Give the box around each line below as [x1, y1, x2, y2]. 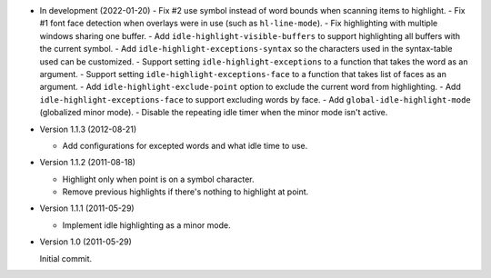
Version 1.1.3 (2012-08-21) [39, 124, 137, 134]
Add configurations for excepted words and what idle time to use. [62, 140, 308, 151]
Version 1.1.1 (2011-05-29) [39, 203, 135, 213]
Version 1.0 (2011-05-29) [39, 236, 132, 247]
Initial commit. [39, 253, 93, 263]
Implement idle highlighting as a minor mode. [62, 219, 231, 231]
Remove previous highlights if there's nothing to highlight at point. [62, 186, 309, 197]
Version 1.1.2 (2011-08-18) [39, 157, 136, 168]
